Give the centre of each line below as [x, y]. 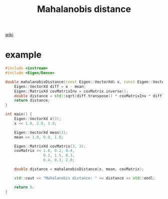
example [23, 55]
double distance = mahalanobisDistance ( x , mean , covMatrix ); [79, 169]
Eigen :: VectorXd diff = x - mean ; [50, 86]
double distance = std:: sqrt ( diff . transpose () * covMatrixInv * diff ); [90, 96]
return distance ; [32, 100]
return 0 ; [24, 187]
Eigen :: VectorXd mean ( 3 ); [41, 132]
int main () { [19, 114]
